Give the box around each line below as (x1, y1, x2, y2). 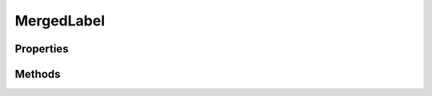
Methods (14, 67, 61, 81)
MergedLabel (14, 12, 106, 29)
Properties (14, 42, 69, 56)
